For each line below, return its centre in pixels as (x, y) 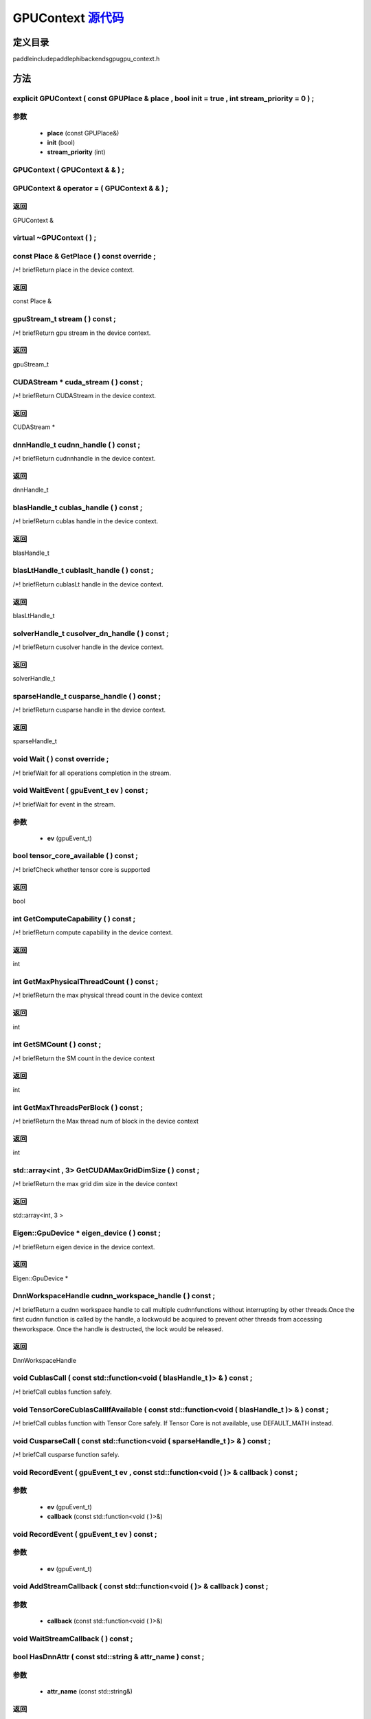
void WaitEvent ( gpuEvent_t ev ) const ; (80, 791)
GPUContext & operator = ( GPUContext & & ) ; (90, 188)
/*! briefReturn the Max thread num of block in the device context (105, 1121)
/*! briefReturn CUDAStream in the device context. (85, 395)
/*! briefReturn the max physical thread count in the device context (108, 995)
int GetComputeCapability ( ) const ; (74, 919)
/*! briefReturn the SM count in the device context (84, 1058)
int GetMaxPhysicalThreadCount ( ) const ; (86, 982)
